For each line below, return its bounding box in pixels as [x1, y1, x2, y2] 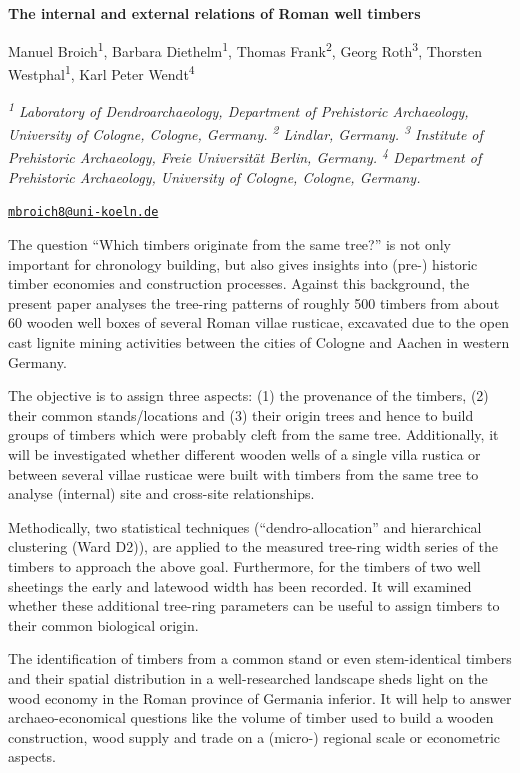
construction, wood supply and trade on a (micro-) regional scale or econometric [8, 726, 501, 747]
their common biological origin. [8, 614, 199, 635]
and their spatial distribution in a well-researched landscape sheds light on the [8, 667, 488, 688]
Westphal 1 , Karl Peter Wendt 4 [8, 60, 195, 84]
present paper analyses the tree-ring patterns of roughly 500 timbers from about [8, 292, 500, 313]
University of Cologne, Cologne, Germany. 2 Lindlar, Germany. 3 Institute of [8, 121, 483, 144]
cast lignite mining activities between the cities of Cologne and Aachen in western [8, 332, 510, 353]
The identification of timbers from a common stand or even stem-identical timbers [8, 648, 512, 669]
